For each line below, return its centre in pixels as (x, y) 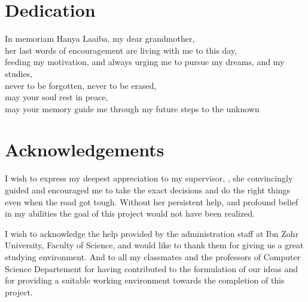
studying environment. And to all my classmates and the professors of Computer (153, 256)
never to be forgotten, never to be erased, (81, 85)
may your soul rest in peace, (57, 97)
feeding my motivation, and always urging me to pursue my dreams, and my (145, 62)
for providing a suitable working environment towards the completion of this (145, 280)
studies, (19, 73)
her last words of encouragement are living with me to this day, (121, 50)
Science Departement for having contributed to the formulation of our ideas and (152, 268)
